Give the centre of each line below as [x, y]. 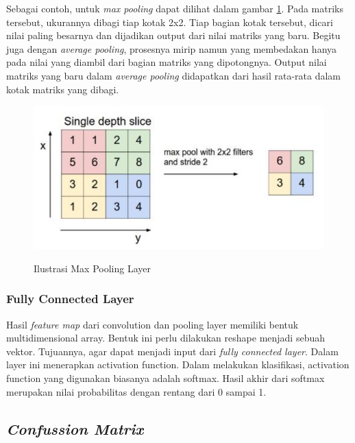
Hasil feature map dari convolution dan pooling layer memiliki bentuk [152, 324]
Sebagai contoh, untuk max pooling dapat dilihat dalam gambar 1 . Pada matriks [175, 8]
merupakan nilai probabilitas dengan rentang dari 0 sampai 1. [136, 391]
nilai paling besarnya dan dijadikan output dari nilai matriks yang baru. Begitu [173, 35]
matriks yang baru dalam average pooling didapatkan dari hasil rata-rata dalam [174, 75]
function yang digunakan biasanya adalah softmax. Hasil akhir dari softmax [166, 378]
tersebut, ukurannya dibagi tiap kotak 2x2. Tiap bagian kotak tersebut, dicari [170, 22]
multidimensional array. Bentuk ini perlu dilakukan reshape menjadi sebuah [166, 338]
